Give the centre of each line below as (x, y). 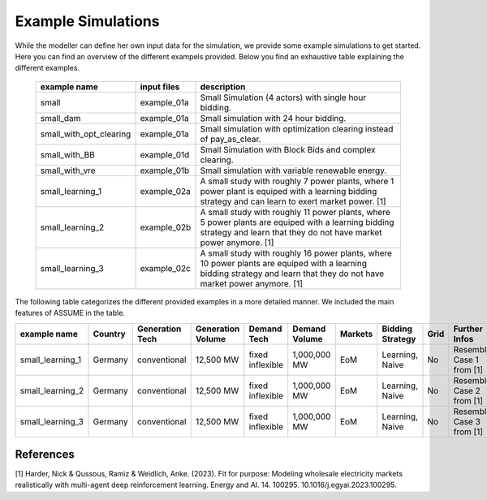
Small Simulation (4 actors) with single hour (283, 97)
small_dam (60, 118)
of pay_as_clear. (231, 139)
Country (109, 334)
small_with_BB (67, 154)
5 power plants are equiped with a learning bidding (297, 222)
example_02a (165, 191)
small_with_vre (68, 170)
